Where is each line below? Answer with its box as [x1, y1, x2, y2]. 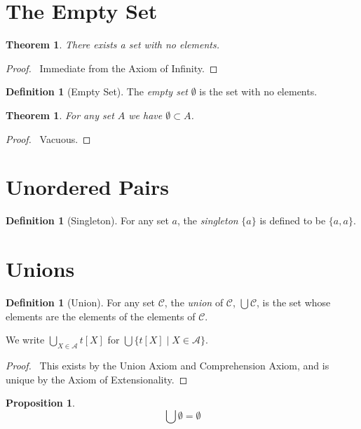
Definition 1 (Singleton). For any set [6, 213, 169, 228]
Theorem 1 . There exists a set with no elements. [6, 37, 219, 52]
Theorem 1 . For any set [6, 107, 114, 122]
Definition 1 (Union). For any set [6, 294, 156, 309]
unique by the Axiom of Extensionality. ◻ [6, 372, 188, 386]
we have [128, 107, 163, 122]
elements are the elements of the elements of [6, 308, 196, 323]
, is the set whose [257, 294, 331, 309]
